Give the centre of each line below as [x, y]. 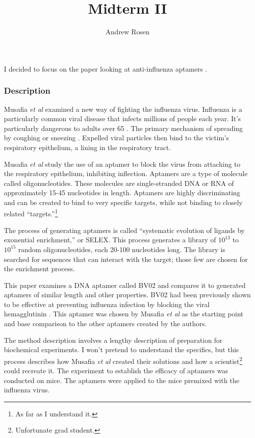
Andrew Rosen [127, 32]
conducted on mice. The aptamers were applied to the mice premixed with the [122, 380]
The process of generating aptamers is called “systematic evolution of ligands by [125, 230]
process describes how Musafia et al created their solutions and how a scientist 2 [123, 360]
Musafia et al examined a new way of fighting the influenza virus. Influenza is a [123, 109]
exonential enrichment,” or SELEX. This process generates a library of [110, 240]
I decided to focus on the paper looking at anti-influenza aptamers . [106, 68]
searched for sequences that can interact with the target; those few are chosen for [126, 259]
